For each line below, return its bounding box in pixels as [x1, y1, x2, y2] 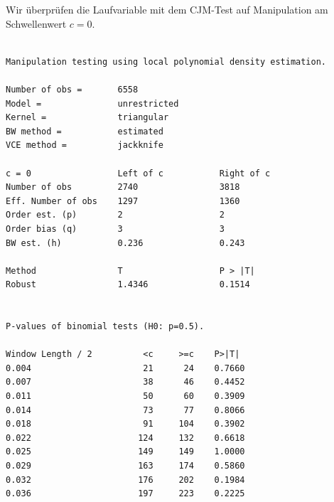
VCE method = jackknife [6, 140, 163, 151]
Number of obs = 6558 [6, 84, 139, 95]
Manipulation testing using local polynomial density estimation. [6, 56, 327, 67]
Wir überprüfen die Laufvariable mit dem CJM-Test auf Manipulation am [6, 2, 328, 16]
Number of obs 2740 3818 [6, 182, 240, 193]
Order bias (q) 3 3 [6, 223, 225, 234]
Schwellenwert [6, 16, 67, 31]
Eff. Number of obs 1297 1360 [6, 196, 240, 206]
